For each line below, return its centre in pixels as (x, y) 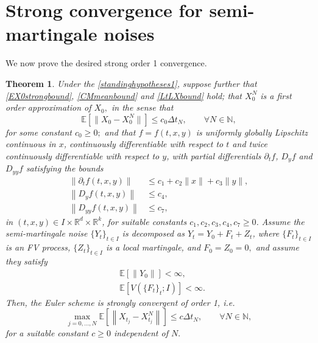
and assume (277, 247)
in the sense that (143, 107)
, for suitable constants (144, 221)
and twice (250, 144)
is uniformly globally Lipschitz (252, 132)
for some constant (39, 132)
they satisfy (26, 261)
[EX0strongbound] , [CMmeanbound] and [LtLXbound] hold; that (124, 95)
